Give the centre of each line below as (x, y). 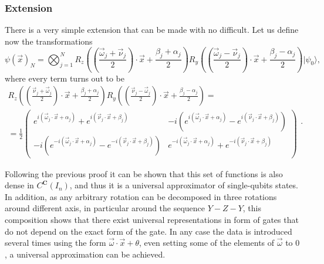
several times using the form (55, 243)
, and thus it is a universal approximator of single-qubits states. (184, 185)
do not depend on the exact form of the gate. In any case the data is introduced (148, 231)
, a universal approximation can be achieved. (85, 254)
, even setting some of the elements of (207, 243)
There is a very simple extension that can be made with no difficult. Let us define (152, 30)
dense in (19, 185)
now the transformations (49, 41)
